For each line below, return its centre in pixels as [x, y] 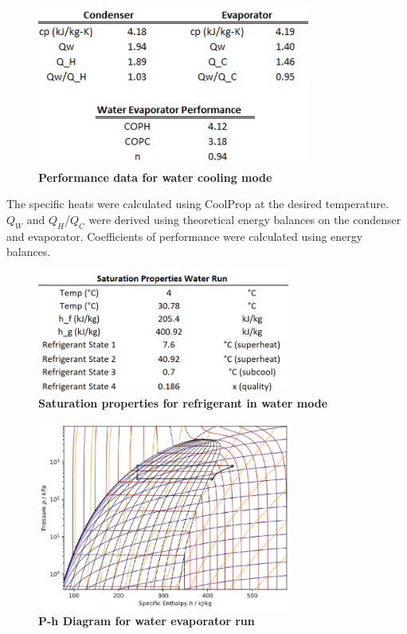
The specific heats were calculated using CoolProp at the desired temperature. [198, 204]
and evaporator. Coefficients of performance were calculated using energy [185, 236]
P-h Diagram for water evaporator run [147, 620]
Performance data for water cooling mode [155, 177]
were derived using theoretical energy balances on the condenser [245, 220]
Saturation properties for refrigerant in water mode [183, 402]
